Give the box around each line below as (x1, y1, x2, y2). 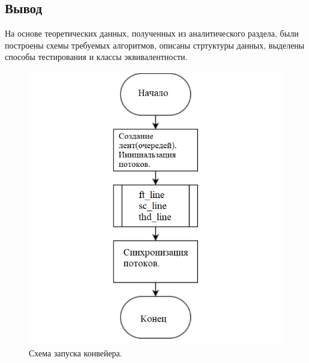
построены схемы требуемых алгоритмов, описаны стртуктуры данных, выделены (5, 38, 305, 51)
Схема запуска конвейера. (29, 346, 122, 359)
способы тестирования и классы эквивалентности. (5, 50, 188, 63)
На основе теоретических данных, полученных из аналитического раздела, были (5, 27, 299, 40)
